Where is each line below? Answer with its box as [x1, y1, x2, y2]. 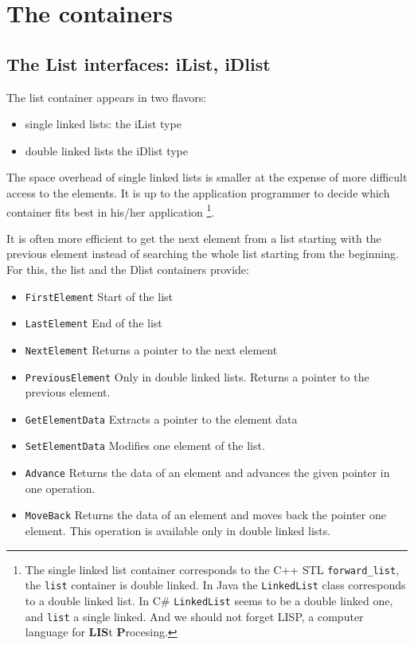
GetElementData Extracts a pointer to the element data [25, 410, 298, 427]
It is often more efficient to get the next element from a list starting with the [6, 229, 381, 246]
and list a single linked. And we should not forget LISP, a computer [25, 608, 364, 624]
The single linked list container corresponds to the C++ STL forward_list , [25, 561, 399, 577]
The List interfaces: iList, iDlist [6, 51, 271, 76]
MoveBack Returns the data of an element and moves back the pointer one [25, 506, 386, 523]
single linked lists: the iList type [25, 115, 182, 132]
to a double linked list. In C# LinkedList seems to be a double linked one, [25, 592, 393, 608]
